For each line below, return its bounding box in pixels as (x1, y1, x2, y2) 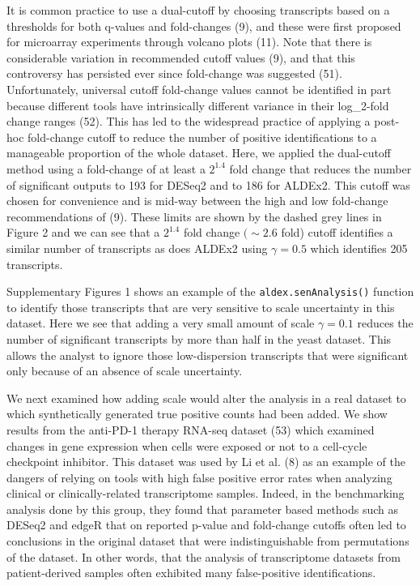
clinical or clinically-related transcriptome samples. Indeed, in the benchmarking (6, 485, 405, 502)
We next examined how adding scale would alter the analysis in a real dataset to (6, 389, 406, 406)
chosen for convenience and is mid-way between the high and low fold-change (6, 192, 388, 209)
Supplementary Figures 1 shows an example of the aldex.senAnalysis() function (6, 283, 414, 300)
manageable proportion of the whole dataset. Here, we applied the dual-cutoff (6, 144, 392, 161)
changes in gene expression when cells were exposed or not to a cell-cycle (6, 437, 367, 454)
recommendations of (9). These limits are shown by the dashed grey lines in (6, 207, 382, 225)
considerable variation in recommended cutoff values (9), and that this (6, 49, 355, 66)
